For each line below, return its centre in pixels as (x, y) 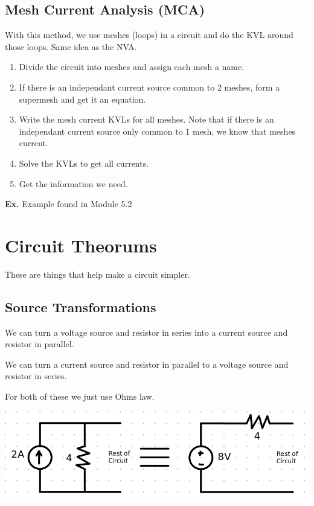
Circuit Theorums (81, 245)
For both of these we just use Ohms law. (80, 396)
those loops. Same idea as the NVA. (71, 46)
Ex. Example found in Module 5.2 (69, 204)
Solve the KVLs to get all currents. (84, 163)
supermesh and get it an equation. (82, 99)
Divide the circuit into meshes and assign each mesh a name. (132, 67)
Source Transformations (81, 306)
